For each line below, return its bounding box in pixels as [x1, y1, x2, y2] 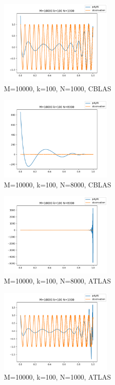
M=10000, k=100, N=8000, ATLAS [4, 275, 111, 285]
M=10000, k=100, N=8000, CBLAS [4, 179, 112, 189]
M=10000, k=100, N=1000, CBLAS [4, 83, 112, 93]
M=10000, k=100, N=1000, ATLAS [4, 372, 111, 382]
